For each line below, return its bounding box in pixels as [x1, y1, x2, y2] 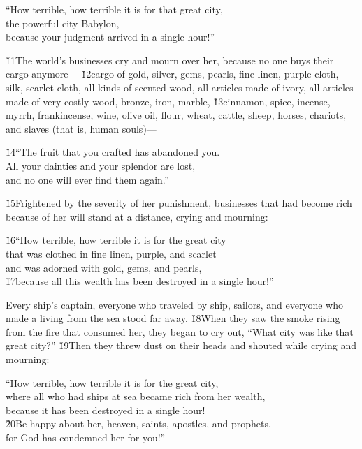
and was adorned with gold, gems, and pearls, [6, 260, 202, 274]
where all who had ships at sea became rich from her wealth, [6, 389, 266, 404]
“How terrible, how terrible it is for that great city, [6, 2, 223, 16]
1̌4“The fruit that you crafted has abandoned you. [6, 145, 220, 159]
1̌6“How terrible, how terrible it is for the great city [6, 233, 226, 247]
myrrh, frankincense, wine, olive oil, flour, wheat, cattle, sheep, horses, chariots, [6, 108, 347, 122]
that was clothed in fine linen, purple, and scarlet [6, 246, 217, 260]
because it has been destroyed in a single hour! [6, 402, 205, 417]
